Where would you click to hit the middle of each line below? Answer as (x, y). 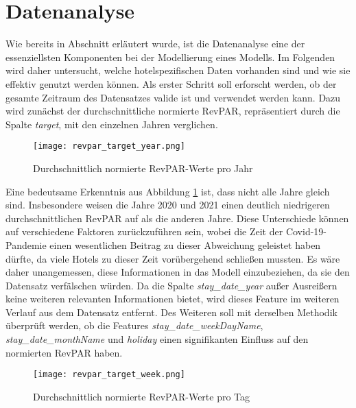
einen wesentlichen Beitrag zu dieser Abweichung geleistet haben (185, 244)
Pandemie (26, 244)
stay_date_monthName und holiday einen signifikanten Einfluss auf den (157, 339)
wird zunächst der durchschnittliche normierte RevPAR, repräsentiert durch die (173, 111)
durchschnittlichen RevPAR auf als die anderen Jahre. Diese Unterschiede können (177, 218)
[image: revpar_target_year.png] (109, 146)
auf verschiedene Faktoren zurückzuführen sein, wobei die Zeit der (144, 231)
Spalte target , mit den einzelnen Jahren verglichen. (112, 124)
